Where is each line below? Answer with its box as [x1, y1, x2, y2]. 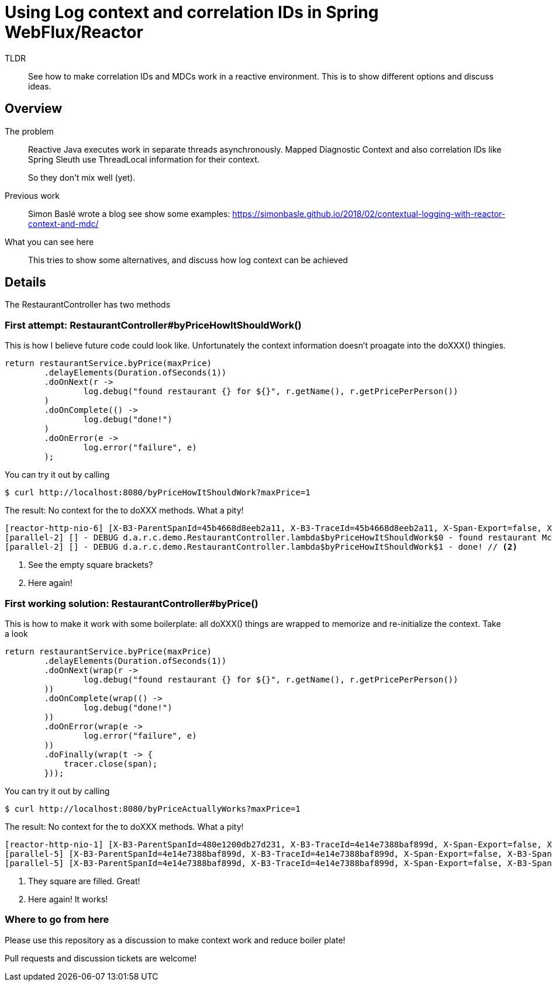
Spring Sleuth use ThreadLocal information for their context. [28, 154, 260, 164]
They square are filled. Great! [28, 875, 140, 886]
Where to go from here [5, 913, 109, 926]
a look [5, 628, 28, 639]
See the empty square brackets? [28, 560, 153, 570]
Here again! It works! [28, 894, 108, 904]
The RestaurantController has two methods [5, 299, 171, 310]
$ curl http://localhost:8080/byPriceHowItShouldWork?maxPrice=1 [5, 488, 310, 498]
